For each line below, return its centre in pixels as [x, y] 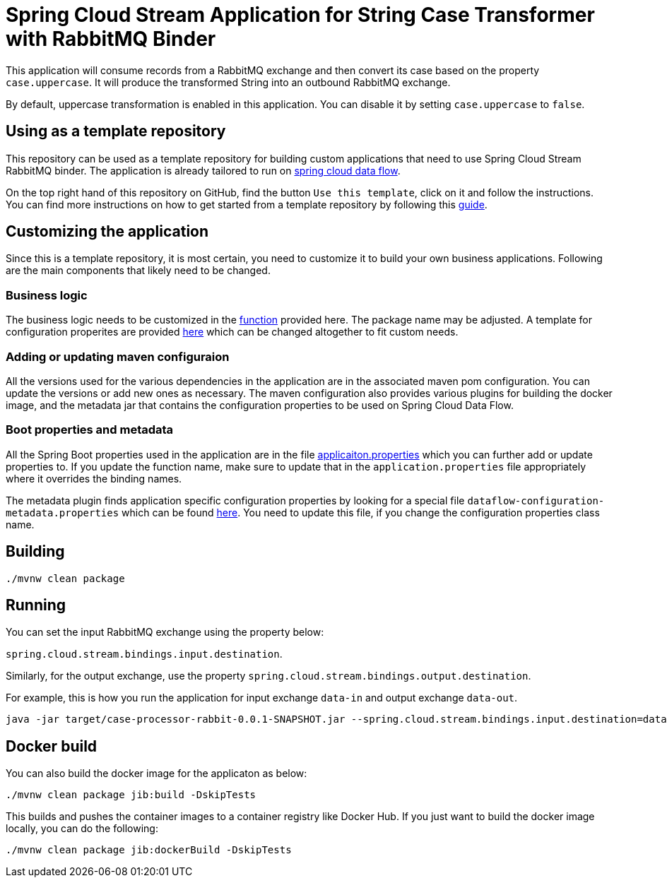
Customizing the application [107, 232]
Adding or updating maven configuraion [118, 356]
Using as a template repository [116, 131]
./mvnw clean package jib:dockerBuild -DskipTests [149, 850]
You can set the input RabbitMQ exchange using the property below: [165, 632]
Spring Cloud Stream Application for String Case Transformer [300, 15]
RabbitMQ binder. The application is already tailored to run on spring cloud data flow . [203, 170]
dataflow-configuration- [536, 500]
